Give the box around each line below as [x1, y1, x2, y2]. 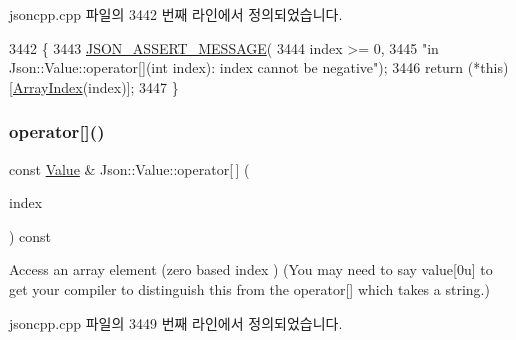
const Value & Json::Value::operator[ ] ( [9, 158, 250, 179]
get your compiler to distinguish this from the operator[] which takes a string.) [9, 278, 490, 299]
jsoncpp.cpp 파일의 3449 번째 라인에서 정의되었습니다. [9, 312, 343, 333]
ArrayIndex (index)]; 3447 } [12, 76, 179, 97]
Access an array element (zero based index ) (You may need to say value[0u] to [9, 259, 493, 280]
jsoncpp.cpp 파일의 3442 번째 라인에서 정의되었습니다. [9, 4, 343, 24]
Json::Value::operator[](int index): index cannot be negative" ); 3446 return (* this [9, 57, 503, 78]
